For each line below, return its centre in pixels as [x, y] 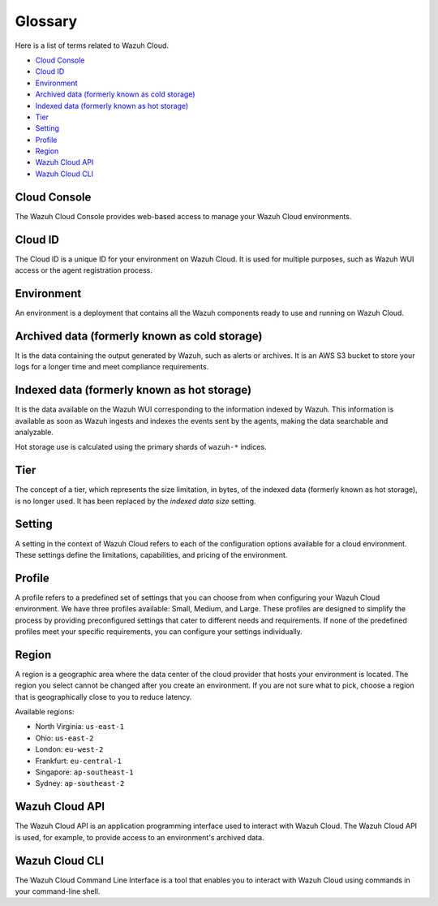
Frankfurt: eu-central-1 [78, 761]
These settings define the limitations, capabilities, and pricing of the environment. [151, 554]
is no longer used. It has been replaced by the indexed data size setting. [135, 501]
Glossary [46, 21]
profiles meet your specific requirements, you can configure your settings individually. [159, 632]
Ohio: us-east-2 [64, 738]
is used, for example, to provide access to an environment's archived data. [140, 837]
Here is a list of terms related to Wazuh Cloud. [92, 45]
